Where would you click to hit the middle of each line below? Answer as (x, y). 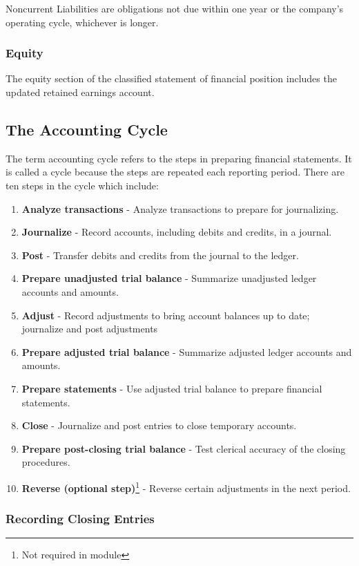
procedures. (46, 462)
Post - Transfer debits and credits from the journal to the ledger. (160, 255)
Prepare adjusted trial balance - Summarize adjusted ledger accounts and (187, 351)
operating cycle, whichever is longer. (82, 22)
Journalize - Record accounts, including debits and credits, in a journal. (177, 232)
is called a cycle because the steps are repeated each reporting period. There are (175, 172)
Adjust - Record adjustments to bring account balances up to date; (166, 315)
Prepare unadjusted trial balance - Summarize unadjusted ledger (169, 278)
